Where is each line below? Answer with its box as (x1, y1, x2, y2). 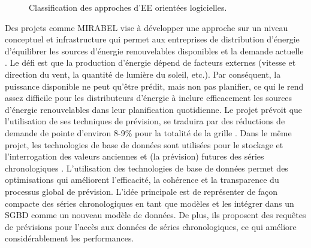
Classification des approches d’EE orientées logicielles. (29, 1, 227, 13)
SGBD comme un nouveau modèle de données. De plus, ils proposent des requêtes (5, 209, 306, 221)
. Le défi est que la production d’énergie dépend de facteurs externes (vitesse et (5, 56, 296, 69)
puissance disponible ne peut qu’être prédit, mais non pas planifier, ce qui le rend (5, 79, 304, 92)
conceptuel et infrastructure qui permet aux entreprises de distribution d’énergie (5, 33, 300, 45)
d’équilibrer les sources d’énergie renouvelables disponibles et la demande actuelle (5, 44, 304, 57)
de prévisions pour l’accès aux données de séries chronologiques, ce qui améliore (5, 220, 297, 232)
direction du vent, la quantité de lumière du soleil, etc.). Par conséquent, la (5, 68, 281, 80)
